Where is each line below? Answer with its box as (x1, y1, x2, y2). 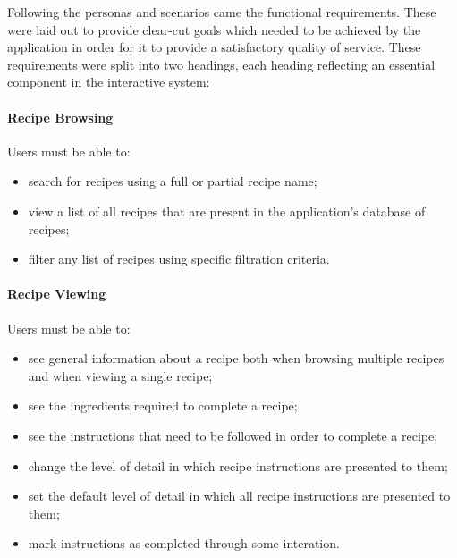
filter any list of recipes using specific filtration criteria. (28, 249, 330, 268)
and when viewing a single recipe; (28, 366, 213, 385)
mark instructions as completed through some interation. (28, 534, 340, 553)
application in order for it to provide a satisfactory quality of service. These (7, 38, 421, 56)
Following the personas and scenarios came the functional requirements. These (7, 3, 436, 21)
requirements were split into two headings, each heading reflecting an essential (7, 55, 436, 73)
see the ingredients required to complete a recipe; (28, 396, 298, 415)
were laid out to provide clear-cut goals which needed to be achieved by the (7, 20, 421, 38)
